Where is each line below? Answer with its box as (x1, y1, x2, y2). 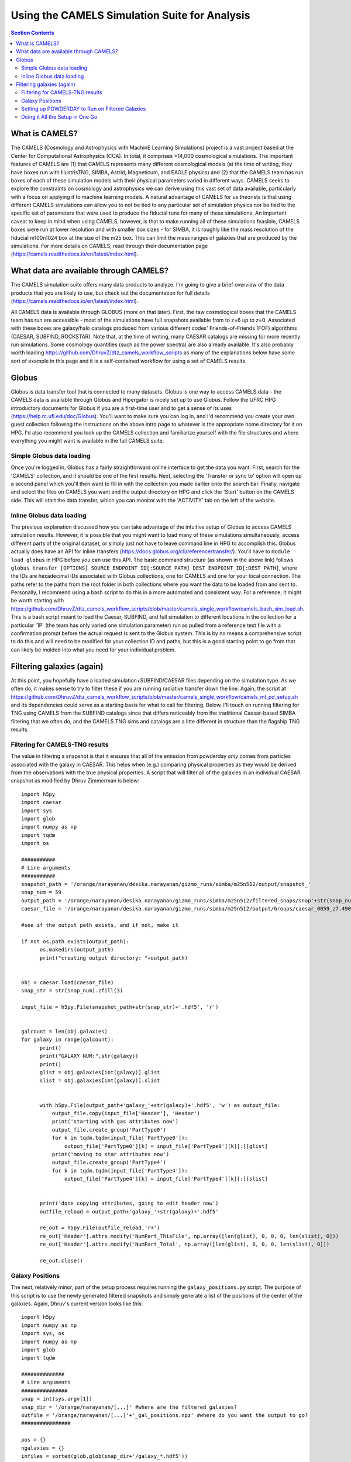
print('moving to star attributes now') (51, 1151, 170, 1157)
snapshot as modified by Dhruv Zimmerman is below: (11, 777, 140, 784)
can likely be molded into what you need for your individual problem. (11, 646, 176, 653)
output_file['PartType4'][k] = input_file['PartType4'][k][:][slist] (64, 1175, 269, 1182)
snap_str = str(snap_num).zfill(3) (21, 987, 123, 994)
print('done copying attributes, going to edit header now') (39, 1200, 219, 1207)
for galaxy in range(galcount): (21, 1036, 114, 1043)
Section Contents (11, 29, 54, 36)
